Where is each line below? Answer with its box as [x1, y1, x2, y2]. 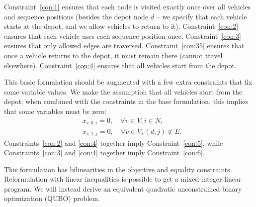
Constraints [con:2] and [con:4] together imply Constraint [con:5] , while [4, 137, 223, 148]
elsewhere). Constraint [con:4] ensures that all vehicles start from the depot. [4, 60, 237, 70]
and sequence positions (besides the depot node [4, 11, 149, 21]
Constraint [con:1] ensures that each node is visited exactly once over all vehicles [4, 1, 251, 11]
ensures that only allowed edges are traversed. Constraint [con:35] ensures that [4, 40, 245, 51]
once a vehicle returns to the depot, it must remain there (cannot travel [4, 50, 223, 60]
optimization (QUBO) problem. [4, 193, 100, 204]
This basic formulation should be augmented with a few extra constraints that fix [4, 77, 253, 87]
